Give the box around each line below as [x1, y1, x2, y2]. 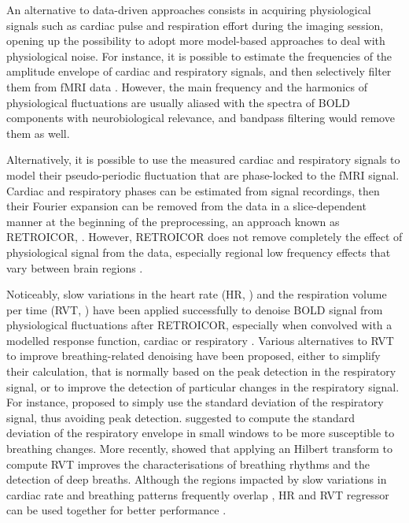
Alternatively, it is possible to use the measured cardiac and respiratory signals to [6, 151, 400, 168]
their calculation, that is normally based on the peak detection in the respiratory [6, 363, 396, 380]
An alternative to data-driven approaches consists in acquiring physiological [6, 2, 371, 17]
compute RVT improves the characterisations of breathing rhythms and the [6, 455, 370, 472]
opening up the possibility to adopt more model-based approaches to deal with [6, 32, 385, 49]
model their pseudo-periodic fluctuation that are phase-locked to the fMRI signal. [6, 166, 400, 183]
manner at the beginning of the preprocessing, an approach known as [6, 213, 340, 229]
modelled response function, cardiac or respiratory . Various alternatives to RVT [6, 332, 394, 348]
